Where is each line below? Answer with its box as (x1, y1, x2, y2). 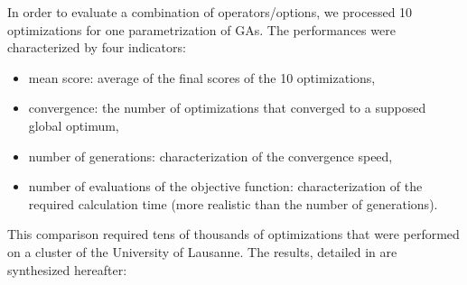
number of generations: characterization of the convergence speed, (28, 146, 393, 165)
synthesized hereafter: (7, 260, 127, 279)
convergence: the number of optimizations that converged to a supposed (28, 98, 426, 117)
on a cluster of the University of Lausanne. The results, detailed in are (7, 242, 397, 261)
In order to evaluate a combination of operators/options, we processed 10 (7, 3, 413, 21)
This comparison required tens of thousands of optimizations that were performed (7, 225, 460, 244)
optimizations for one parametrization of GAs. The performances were (7, 20, 396, 39)
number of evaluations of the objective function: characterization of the (28, 177, 423, 196)
